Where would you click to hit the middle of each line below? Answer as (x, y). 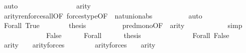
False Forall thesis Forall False (138, 35)
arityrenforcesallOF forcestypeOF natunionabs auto (103, 15)
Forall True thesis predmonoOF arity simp (123, 25)
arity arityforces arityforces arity (80, 45)
